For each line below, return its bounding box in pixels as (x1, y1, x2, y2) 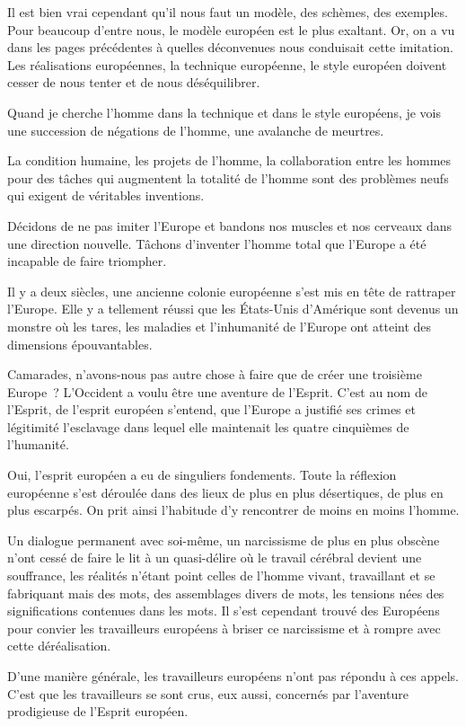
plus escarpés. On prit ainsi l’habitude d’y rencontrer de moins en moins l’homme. (7, 500, 460, 519)
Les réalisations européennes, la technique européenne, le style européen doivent (7, 55, 447, 74)
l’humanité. (7, 435, 69, 454)
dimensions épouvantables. (7, 334, 153, 353)
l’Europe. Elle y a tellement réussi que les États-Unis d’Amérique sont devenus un (7, 299, 459, 318)
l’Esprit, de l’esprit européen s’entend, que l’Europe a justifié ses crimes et (7, 400, 416, 419)
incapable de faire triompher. (7, 252, 167, 270)
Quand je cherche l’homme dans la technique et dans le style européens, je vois (7, 102, 442, 121)
